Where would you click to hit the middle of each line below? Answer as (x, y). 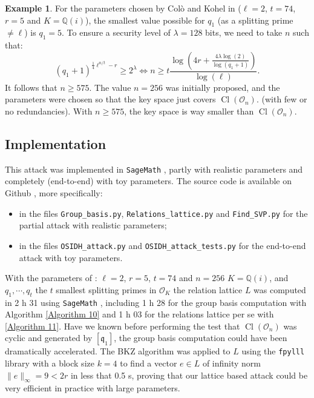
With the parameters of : (51, 278)
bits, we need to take (244, 32)
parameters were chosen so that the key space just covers (110, 99)
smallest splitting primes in (106, 289)
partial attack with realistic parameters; (93, 225)
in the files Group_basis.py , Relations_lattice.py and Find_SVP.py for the (163, 213)
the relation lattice (208, 289)
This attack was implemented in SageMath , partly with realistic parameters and (154, 169)
